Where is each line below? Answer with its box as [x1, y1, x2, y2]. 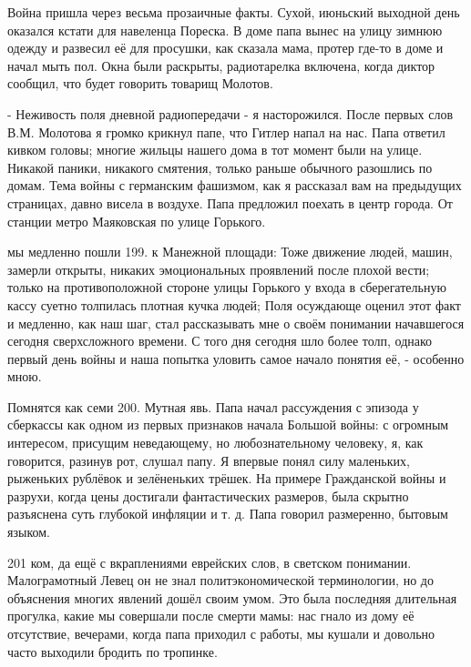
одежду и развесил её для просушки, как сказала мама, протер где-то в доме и [7, 38, 444, 57]
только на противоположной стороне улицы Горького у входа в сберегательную [7, 278, 446, 297]
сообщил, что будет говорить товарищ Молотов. [7, 74, 273, 93]
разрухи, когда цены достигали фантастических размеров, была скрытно [7, 486, 409, 505]
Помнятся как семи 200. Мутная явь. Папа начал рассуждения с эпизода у [7, 397, 419, 416]
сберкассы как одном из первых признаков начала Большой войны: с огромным [7, 415, 449, 434]
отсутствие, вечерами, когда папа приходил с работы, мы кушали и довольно [7, 624, 435, 642]
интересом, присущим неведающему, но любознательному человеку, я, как [7, 433, 424, 452]
